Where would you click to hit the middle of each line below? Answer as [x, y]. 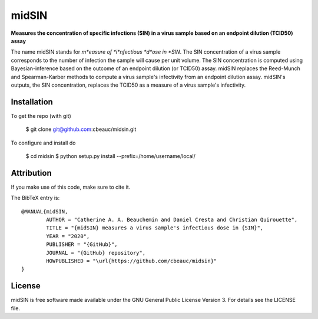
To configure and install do [43, 143]
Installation [32, 102]
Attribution [32, 173]
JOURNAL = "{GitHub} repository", [96, 253]
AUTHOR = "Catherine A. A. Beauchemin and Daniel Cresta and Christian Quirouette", [172, 220]
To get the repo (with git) [41, 116]
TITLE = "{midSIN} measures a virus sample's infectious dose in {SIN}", [155, 228]
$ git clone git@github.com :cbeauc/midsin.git [81, 129]
